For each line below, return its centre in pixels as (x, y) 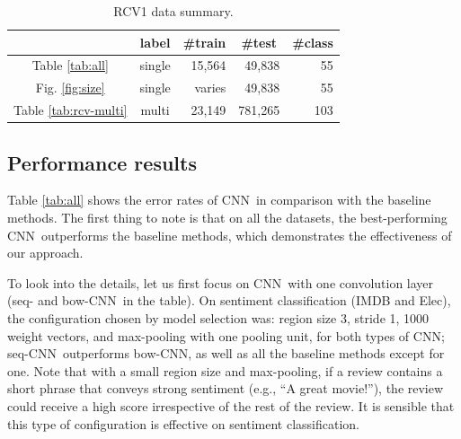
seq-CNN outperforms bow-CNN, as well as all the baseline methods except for (226, 353)
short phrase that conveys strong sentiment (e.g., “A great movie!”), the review (226, 388)
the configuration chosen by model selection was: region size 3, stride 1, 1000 (218, 317)
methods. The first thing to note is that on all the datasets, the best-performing (227, 218)
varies (210, 88)
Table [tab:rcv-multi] (71, 110)
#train (204, 42)
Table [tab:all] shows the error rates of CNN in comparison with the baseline (219, 200)
